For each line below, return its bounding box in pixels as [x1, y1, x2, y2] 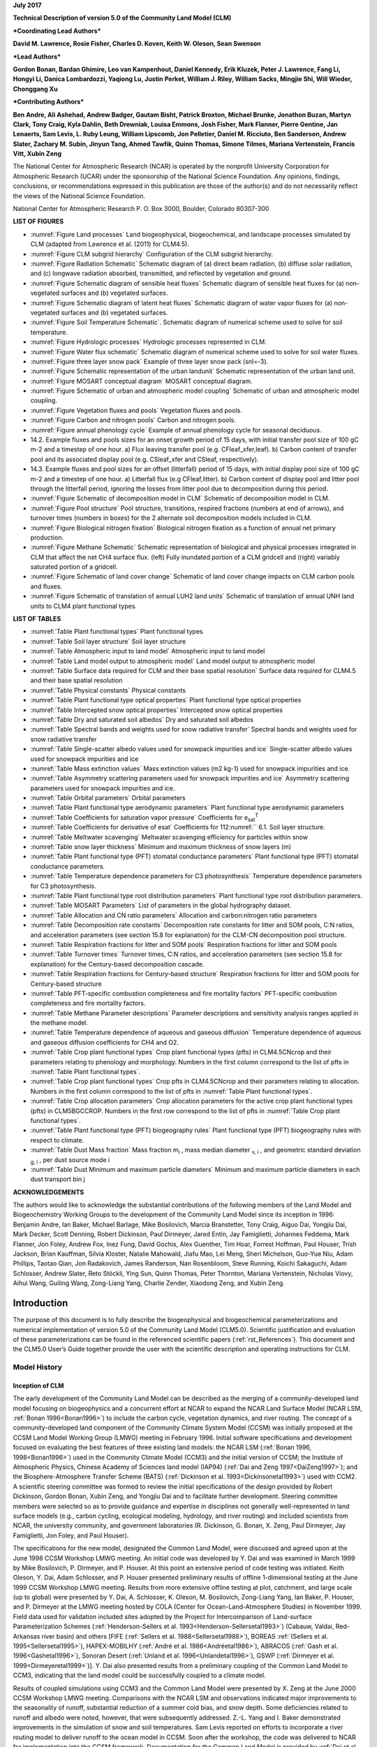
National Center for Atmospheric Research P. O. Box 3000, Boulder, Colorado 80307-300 [13, 205, 269, 213]
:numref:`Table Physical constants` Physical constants [30, 686, 186, 695]
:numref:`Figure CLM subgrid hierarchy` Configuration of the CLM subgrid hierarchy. [30, 249, 274, 258]
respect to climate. [30, 1136, 84, 1144]
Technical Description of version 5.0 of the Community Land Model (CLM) [13, 14, 232, 22]
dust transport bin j [30, 1175, 85, 1184]
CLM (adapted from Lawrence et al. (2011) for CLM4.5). [30, 240, 190, 248]
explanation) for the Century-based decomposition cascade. [30, 959, 205, 968]
